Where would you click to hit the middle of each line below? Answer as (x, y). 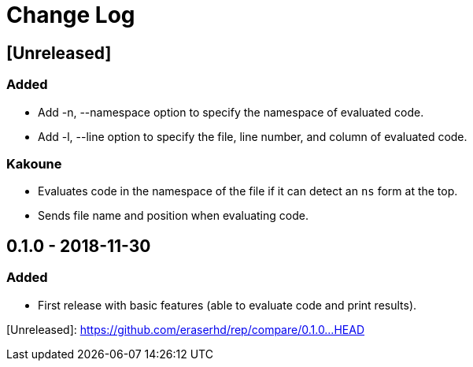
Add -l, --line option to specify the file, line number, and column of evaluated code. (253, 136)
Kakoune (34, 163)
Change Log (71, 15)
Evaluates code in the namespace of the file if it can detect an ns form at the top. (248, 191)
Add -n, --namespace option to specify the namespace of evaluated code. (231, 112)
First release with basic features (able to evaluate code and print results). (227, 305)
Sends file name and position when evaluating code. (173, 216)
